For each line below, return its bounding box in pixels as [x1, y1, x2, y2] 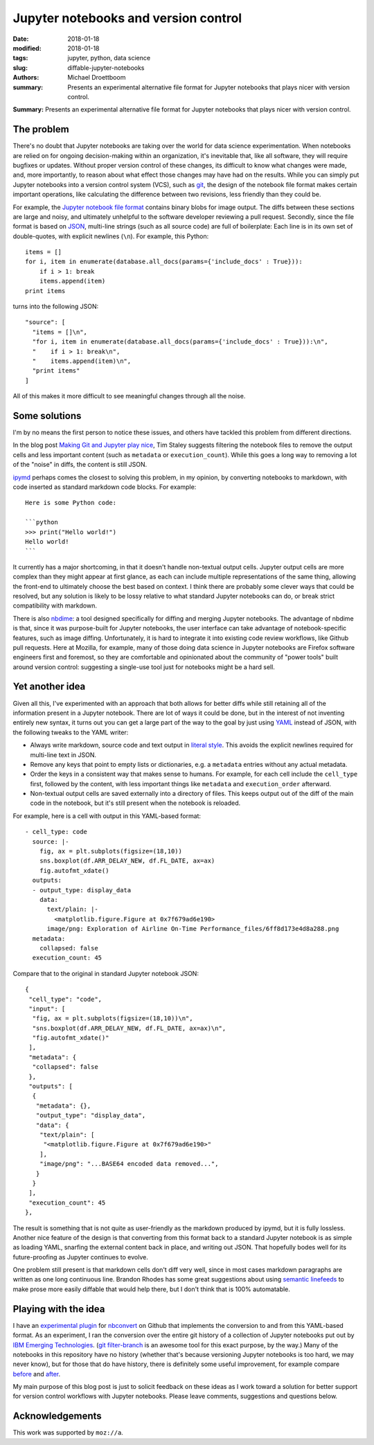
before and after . [12, 1369, 61, 1378]
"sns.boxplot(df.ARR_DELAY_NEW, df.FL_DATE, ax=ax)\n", [32, 1024, 226, 1032]
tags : [12, 54, 28, 62]
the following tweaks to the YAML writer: [12, 728, 129, 736]
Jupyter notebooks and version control [12, 10, 242, 26]
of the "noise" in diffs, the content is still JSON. [12, 461, 148, 469]
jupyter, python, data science [67, 54, 151, 62]
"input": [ [28, 1004, 66, 1013]
